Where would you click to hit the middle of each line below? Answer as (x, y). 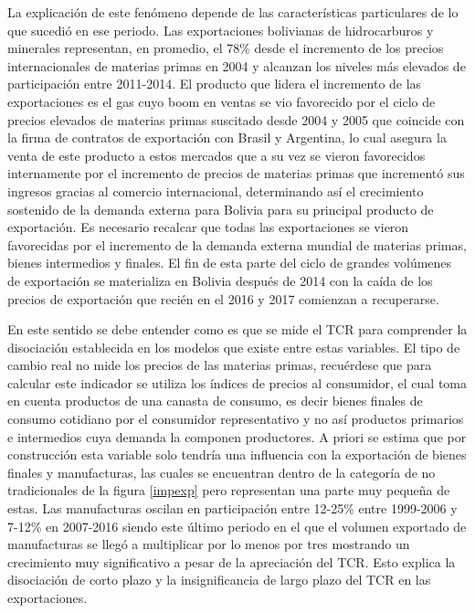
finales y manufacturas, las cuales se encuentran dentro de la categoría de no (222, 472)
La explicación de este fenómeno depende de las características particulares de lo (233, 12)
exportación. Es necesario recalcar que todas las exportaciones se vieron (208, 227)
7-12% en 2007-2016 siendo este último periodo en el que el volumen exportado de (237, 526)
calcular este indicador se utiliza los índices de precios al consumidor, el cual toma (237, 382)
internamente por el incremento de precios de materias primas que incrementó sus (236, 173)
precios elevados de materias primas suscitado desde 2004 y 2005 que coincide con (236, 119)
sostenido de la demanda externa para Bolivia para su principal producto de (221, 209)
